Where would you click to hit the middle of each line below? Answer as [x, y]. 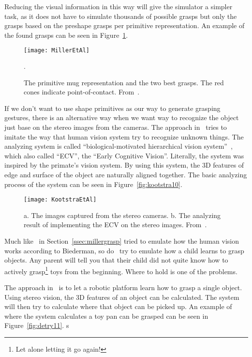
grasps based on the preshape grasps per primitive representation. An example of [125, 25]
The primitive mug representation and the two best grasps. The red [124, 82]
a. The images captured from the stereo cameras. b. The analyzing [122, 215]
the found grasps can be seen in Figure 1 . [66, 35]
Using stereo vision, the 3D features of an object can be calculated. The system [122, 297]
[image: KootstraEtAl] [60, 200]
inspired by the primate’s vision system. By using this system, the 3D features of [124, 165]
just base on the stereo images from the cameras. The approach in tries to [116, 127]
